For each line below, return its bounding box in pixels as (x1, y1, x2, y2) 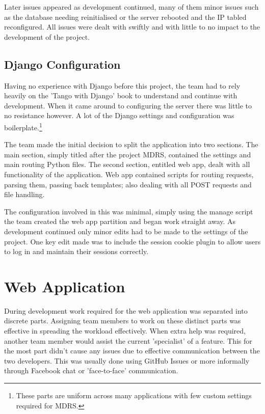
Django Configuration (4, 56, 121, 72)
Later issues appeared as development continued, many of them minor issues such (4, 2, 259, 12)
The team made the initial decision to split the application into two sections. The (4, 139, 258, 150)
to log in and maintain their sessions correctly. (4, 246, 149, 257)
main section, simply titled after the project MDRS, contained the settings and (4, 149, 251, 159)
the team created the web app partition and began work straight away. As (4, 216, 236, 227)
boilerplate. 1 (4, 120, 42, 132)
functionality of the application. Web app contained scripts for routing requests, (4, 169, 254, 179)
